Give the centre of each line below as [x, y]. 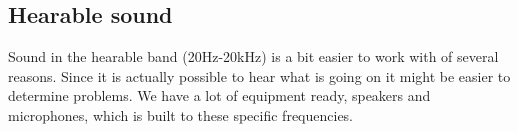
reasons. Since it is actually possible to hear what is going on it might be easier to [259, 75]
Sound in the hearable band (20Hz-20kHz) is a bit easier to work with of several [253, 56]
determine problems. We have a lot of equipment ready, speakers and [219, 95]
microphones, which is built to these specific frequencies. [181, 114]
